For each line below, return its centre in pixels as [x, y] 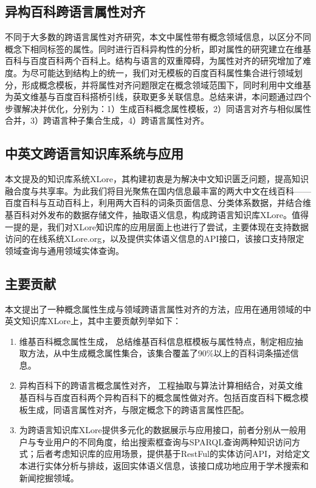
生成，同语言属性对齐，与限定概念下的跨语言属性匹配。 [138, 409]
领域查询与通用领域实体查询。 [64, 250]
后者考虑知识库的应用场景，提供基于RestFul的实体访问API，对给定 [169, 454]
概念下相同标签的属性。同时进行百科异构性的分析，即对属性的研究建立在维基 [158, 48]
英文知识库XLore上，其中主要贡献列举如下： [93, 321]
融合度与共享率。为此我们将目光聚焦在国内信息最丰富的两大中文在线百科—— [158, 190]
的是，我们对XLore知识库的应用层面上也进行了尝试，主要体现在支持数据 [165, 226]
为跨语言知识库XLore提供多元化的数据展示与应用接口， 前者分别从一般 [158, 430]
